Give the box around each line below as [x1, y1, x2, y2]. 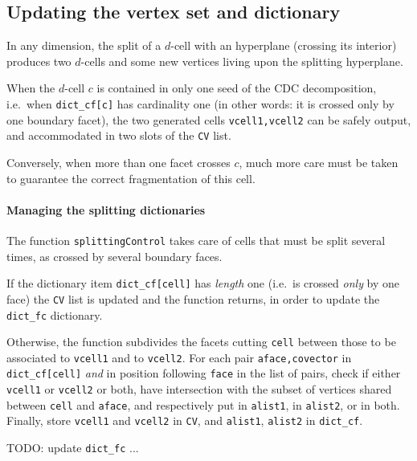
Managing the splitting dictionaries [6, 201, 206, 218]
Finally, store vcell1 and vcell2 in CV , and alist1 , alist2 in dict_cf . [6, 412, 363, 429]
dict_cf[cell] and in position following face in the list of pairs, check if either [6, 365, 401, 381]
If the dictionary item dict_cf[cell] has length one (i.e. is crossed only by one [6, 275, 400, 292]
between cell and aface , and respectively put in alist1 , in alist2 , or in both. [6, 396, 400, 413]
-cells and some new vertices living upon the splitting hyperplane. [80, 52, 403, 69]
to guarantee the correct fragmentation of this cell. [6, 169, 256, 186]
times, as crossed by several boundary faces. [6, 247, 223, 264]
